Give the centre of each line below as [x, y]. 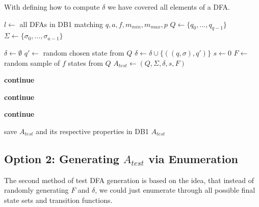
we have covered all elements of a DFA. [169, 7]
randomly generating [36, 190]
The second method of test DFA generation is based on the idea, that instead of [129, 180]
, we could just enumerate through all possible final [175, 190]
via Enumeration [193, 158]
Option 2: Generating [62, 158]
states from [85, 62]
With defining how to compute [52, 7]
